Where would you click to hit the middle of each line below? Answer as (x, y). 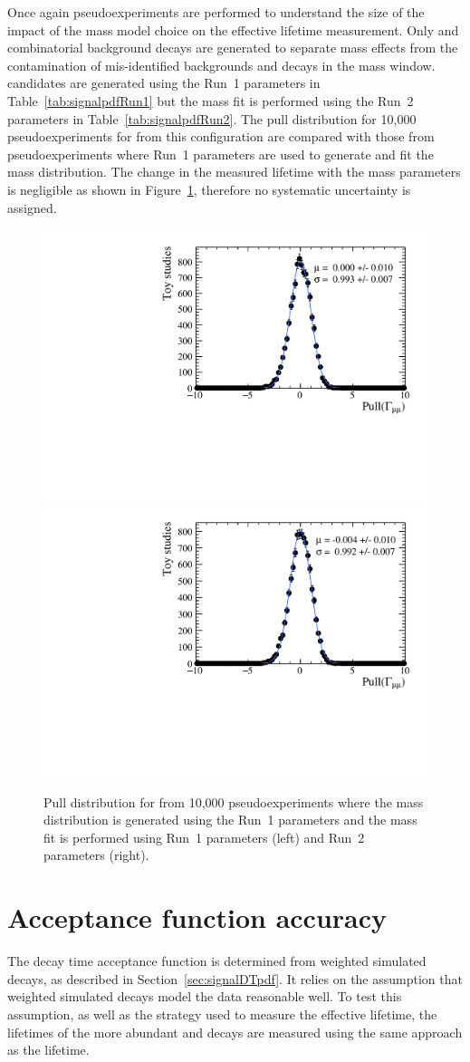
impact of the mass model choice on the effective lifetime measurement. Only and (233, 29)
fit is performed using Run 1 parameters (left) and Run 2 (204, 837)
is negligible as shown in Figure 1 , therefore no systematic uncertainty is (209, 189)
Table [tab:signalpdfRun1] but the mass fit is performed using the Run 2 (211, 100)
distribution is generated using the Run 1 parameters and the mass (230, 820)
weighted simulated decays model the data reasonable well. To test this (205, 996)
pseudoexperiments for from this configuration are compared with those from (221, 136)
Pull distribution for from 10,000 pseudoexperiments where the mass (234, 801)
